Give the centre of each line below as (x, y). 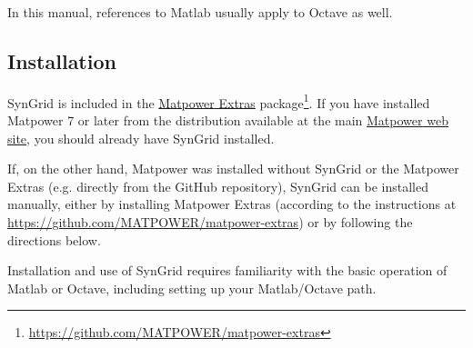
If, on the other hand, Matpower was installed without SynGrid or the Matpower (233, 169)
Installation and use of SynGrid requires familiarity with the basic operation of (227, 270)
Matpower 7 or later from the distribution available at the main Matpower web (228, 120)
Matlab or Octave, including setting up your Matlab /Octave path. (192, 288)
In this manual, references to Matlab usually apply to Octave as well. (200, 12)
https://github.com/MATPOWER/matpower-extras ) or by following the (210, 222)
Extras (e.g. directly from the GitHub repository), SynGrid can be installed (218, 186)
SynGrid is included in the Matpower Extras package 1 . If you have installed (219, 101)
